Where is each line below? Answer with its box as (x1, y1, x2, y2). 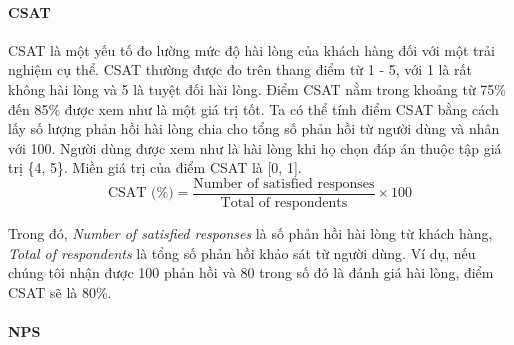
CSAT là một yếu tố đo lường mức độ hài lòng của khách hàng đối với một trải (8, 39, 495, 60)
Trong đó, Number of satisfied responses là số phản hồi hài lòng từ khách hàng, (8, 223, 493, 244)
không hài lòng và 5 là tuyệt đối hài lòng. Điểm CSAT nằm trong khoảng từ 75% (8, 78, 507, 99)
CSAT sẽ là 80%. (8, 281, 112, 302)
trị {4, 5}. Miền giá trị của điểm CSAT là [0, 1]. (8, 157, 302, 178)
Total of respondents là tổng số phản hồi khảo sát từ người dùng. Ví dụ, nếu (8, 242, 476, 263)
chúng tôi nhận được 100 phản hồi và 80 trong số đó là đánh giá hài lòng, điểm (8, 262, 494, 283)
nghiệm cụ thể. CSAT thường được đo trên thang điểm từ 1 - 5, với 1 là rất (8, 59, 473, 80)
